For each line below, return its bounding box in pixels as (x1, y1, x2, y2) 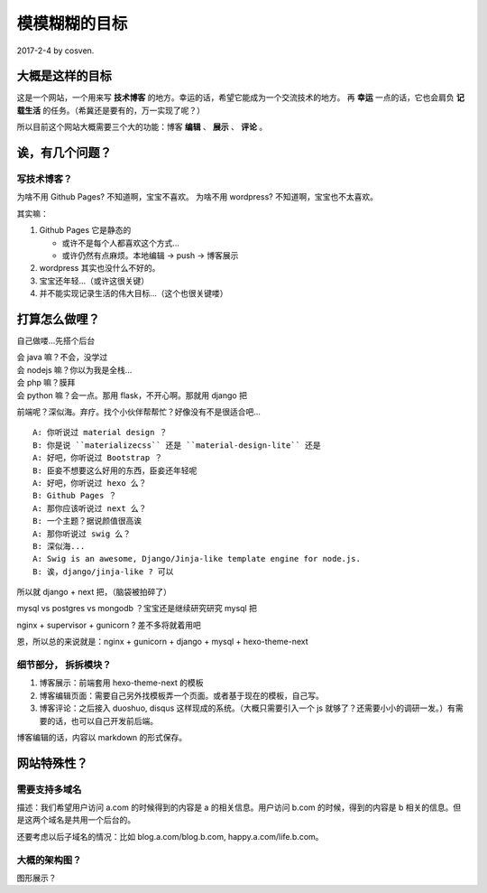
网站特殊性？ (16, 755, 88, 771)
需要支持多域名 (16, 783, 82, 795)
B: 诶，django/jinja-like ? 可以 (32, 566, 174, 577)
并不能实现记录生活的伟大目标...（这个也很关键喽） (39, 288, 229, 299)
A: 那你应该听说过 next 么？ (32, 503, 147, 514)
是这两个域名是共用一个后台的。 (16, 814, 135, 825)
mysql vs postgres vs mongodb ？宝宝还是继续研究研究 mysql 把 (16, 603, 257, 614)
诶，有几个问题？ (16, 145, 112, 161)
